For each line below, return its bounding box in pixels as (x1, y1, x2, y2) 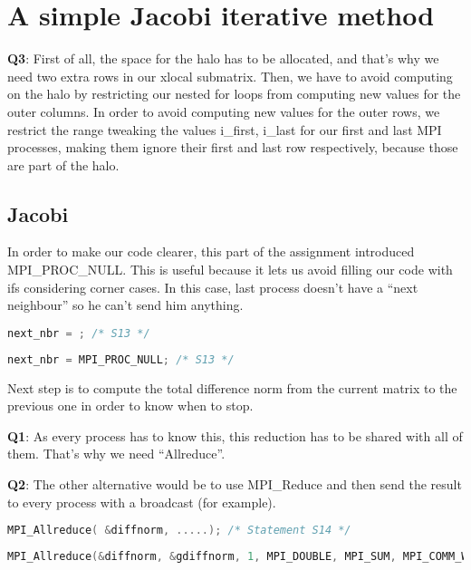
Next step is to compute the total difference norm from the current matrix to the (7, 378, 457, 397)
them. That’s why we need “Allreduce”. (7, 444, 226, 463)
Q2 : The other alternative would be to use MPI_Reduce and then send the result (7, 474, 462, 493)
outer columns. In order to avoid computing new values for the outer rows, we (7, 101, 440, 121)
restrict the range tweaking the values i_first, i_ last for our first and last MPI (7, 120, 442, 139)
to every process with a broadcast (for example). (7, 492, 276, 511)
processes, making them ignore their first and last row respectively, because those (7, 138, 458, 157)
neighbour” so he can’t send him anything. (7, 295, 244, 314)
